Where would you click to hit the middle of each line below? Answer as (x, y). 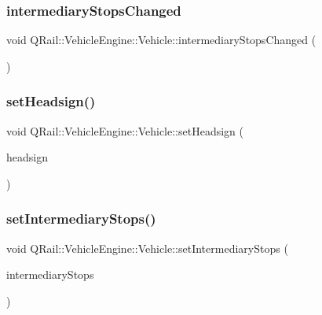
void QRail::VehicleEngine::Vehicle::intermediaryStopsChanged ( (161, 40)
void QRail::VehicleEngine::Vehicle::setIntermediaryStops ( (147, 248)
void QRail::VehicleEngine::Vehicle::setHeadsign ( (125, 130)
